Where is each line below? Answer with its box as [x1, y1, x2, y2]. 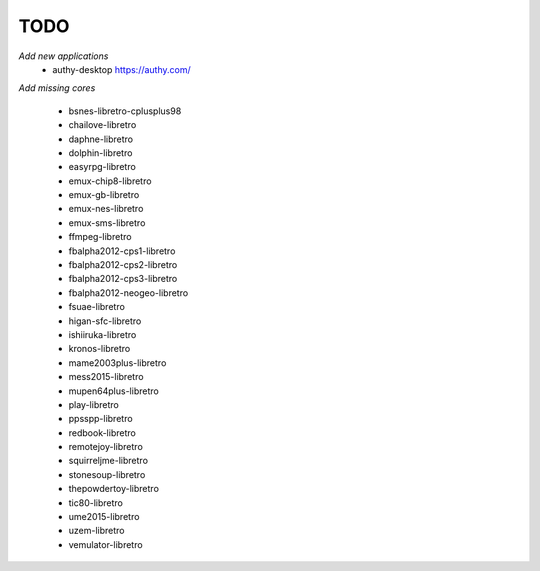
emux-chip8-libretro [68, 175, 152, 187]
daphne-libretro [68, 133, 134, 145]
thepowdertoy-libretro [68, 483, 160, 495]
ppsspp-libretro [68, 413, 134, 425]
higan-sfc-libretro [68, 315, 142, 327]
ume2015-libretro [68, 511, 140, 523]
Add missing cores [18, 82, 96, 94]
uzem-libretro [68, 525, 125, 537]
